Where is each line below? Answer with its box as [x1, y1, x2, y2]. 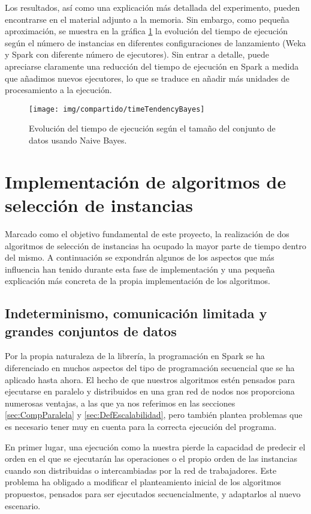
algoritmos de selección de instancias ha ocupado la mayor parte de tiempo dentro [5, 239, 306, 252]
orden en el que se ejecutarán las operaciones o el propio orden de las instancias [5, 452, 297, 465]
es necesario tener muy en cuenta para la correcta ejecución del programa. [5, 420, 277, 433]
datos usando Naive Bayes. [29, 134, 127, 146]
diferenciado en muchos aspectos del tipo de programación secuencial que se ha [5, 361, 295, 374]
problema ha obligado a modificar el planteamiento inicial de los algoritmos [5, 476, 282, 488]
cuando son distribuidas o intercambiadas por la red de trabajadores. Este [5, 464, 277, 476]
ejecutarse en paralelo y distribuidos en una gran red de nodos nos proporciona [5, 385, 295, 398]
